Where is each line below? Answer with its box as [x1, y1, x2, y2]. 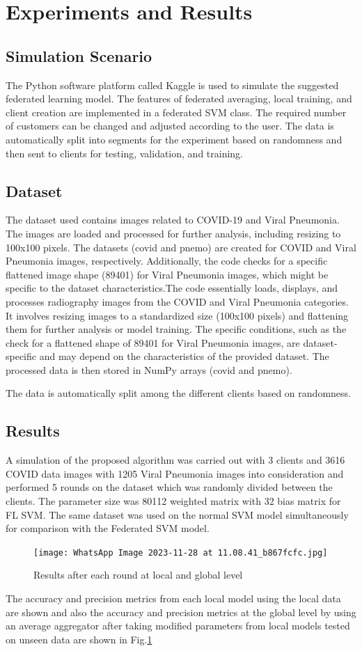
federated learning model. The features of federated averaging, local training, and [6, 91, 352, 106]
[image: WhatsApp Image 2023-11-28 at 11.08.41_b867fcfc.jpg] [33, 547, 328, 558]
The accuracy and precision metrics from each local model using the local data [6, 591, 341, 606]
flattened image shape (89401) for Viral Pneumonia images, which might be [6, 267, 329, 281]
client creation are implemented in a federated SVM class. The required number [6, 104, 347, 119]
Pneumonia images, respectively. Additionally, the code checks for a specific [6, 253, 328, 268]
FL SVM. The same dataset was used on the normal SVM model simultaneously [6, 507, 349, 521]
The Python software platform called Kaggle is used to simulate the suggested [6, 77, 339, 92]
